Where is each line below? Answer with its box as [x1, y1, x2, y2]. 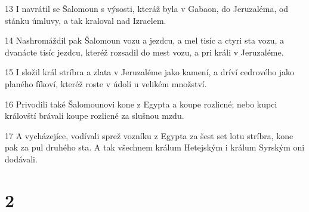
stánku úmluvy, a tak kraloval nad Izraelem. [5, 14, 166, 26]
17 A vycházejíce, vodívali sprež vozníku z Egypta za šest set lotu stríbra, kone [5, 129, 293, 142]
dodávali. [5, 152, 38, 165]
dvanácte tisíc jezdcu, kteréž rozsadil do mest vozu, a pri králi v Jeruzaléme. [5, 45, 284, 58]
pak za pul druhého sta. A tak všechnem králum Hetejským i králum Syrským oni [5, 141, 305, 153]
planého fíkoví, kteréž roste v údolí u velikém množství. [5, 77, 207, 90]
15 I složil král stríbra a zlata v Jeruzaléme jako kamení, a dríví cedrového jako [5, 66, 295, 78]
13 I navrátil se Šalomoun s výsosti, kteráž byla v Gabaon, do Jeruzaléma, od [5, 2, 289, 14]
